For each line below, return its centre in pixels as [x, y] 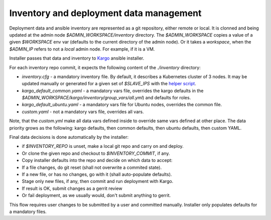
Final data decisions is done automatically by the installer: [69, 137]
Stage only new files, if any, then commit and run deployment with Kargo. [98, 181]
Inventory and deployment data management [105, 13]
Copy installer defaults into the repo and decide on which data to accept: [97, 160]
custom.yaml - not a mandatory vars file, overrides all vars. [83, 112]
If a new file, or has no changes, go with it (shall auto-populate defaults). [97, 174]
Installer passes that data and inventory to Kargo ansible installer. [77, 58]
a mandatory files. [28, 211]
